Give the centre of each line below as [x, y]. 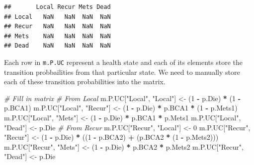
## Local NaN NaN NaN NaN [57, 17]
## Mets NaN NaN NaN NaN [57, 36]
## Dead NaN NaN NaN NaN [57, 46]
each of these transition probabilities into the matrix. [85, 82]
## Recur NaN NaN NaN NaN [57, 27]
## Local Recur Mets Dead [57, 7]
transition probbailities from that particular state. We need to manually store [122, 72]
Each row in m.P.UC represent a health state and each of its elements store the [123, 62]
